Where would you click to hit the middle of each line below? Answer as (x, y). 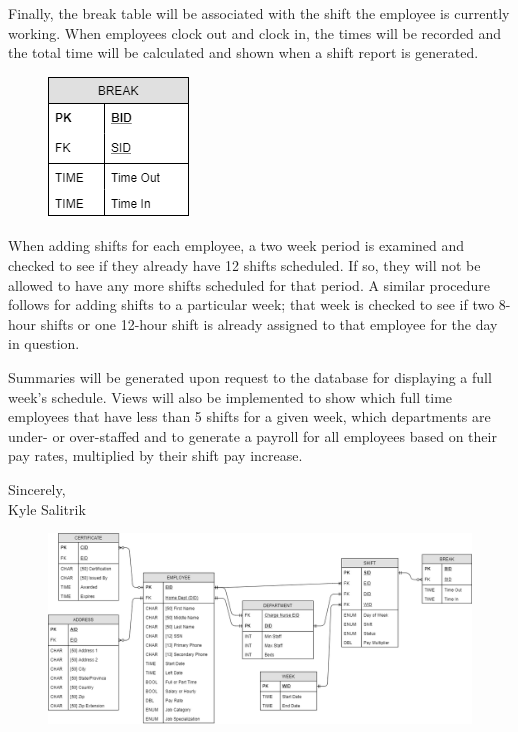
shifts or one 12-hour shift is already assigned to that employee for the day (269, 323)
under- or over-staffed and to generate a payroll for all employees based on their (252, 435)
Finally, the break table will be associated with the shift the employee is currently (259, 13)
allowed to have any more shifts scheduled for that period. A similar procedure (249, 284)
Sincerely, (37, 488)
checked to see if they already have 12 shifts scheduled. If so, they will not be (244, 264)
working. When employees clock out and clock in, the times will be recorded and (254, 32)
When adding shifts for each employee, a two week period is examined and (236, 245)
